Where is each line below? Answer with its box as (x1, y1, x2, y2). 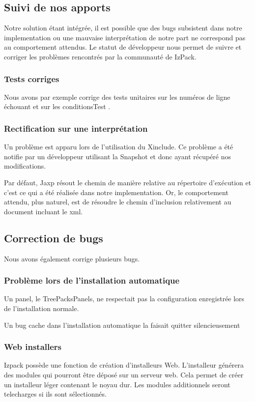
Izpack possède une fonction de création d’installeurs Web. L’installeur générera (4, 360, 244, 370)
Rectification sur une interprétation (4, 122, 148, 134)
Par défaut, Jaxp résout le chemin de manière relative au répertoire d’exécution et (4, 177, 252, 187)
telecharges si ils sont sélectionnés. (4, 389, 107, 399)
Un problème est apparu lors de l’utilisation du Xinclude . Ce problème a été (4, 142, 233, 152)
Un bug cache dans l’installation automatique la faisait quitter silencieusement (4, 319, 240, 330)
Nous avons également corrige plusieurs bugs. (4, 253, 140, 263)
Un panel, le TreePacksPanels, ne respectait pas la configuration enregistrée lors (4, 293, 245, 304)
